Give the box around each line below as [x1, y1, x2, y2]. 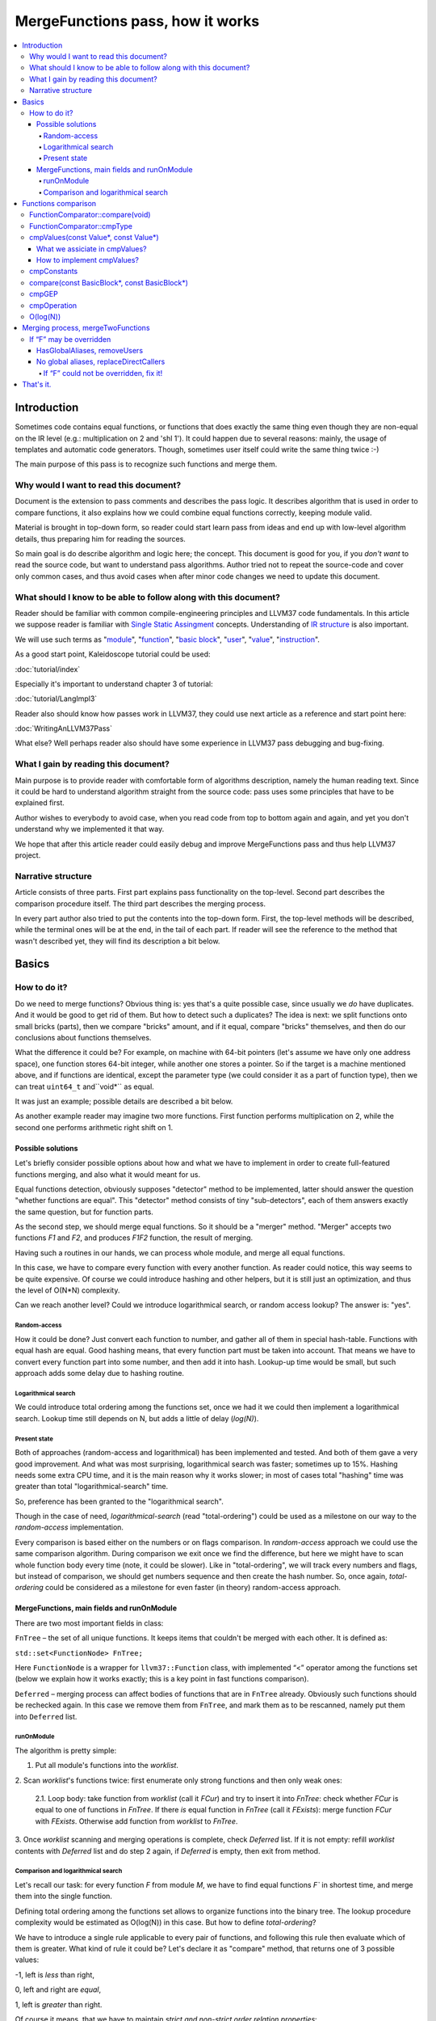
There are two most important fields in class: [15, 1618, 164, 1628]
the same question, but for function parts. [15, 1207, 153, 1217]
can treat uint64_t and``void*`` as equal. [15, 1082, 155, 1091]
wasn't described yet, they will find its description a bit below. [15, 936, 220, 946]
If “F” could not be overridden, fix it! [43, 368, 163, 378]
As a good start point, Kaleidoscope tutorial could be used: [15, 649, 211, 659]
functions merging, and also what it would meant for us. [15, 1169, 201, 1179]
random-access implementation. [15, 1522, 124, 1532]
